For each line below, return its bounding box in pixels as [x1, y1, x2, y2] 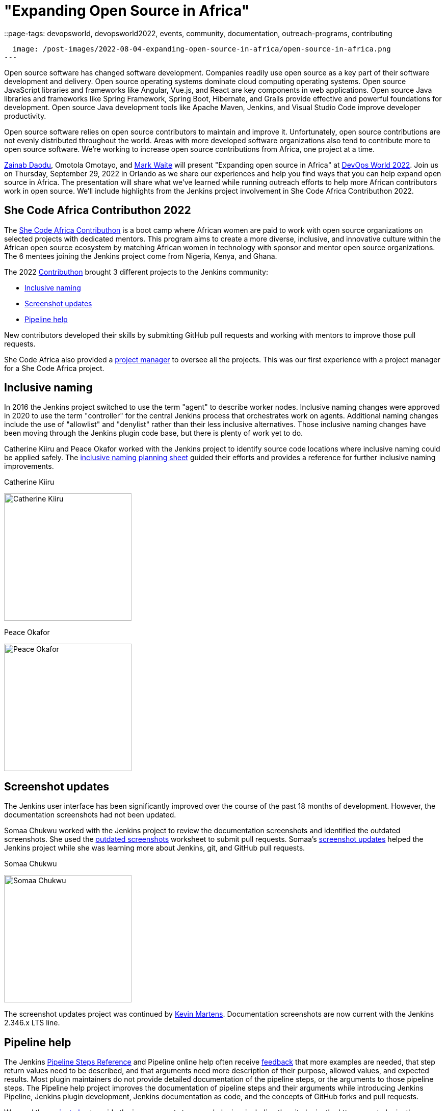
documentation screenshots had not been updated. [4, 810, 176, 819]
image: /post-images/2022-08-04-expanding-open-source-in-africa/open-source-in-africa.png [12, 44, 391, 53]
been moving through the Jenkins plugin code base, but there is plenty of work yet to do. [4, 429, 303, 438]
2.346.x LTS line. [4, 1018, 60, 1027]
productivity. [4, 111, 46, 120]
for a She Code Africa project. [4, 363, 104, 373]
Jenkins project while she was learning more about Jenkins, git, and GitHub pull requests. [4, 843, 305, 853]
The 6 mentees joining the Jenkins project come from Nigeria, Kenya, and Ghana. [4, 251, 277, 260]
